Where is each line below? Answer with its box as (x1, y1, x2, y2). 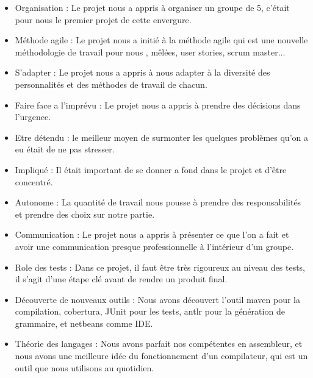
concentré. (15, 175, 53, 188)
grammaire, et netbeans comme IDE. (15, 316, 153, 329)
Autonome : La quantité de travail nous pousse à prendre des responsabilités (15, 196, 301, 209)
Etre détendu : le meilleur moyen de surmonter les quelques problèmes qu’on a (15, 130, 308, 143)
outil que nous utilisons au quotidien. (15, 361, 154, 374)
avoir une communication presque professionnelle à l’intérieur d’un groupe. (15, 240, 294, 252)
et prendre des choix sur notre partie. (15, 207, 155, 220)
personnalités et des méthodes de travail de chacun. (15, 77, 207, 90)
